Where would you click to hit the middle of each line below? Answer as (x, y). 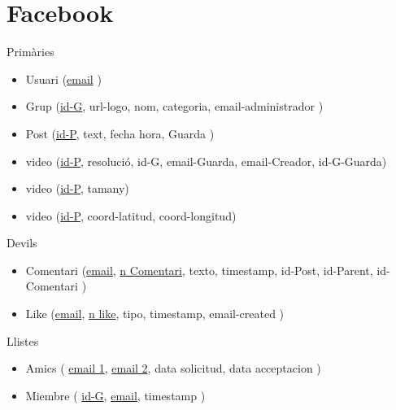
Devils (22, 243)
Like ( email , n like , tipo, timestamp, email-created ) (155, 314)
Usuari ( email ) (63, 79)
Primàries (30, 52)
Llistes (23, 340)
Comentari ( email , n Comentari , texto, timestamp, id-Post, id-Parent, (199, 270)
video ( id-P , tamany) (77, 188)
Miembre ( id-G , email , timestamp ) (115, 395)
